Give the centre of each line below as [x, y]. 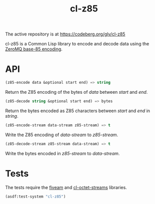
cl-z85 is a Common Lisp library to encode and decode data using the [77, 44]
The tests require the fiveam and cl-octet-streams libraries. [66, 187]
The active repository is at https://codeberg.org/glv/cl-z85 [65, 34]
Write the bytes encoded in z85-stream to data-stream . [62, 153]
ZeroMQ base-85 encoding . [34, 49]
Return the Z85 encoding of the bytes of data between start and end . [76, 92]
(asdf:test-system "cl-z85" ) [35, 197]
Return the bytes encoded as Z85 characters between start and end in [78, 111]
